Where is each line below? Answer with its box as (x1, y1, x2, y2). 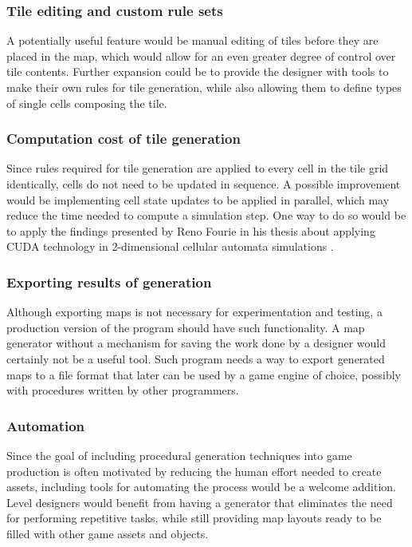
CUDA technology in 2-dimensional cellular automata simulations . (6, 238, 334, 255)
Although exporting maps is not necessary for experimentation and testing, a (6, 303, 383, 320)
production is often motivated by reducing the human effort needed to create (6, 462, 382, 479)
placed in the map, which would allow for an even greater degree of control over (6, 47, 396, 64)
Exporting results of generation (6, 272, 212, 291)
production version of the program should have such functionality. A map (6, 319, 365, 335)
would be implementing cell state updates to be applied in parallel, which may (6, 191, 390, 208)
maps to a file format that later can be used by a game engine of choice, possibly (6, 366, 402, 383)
